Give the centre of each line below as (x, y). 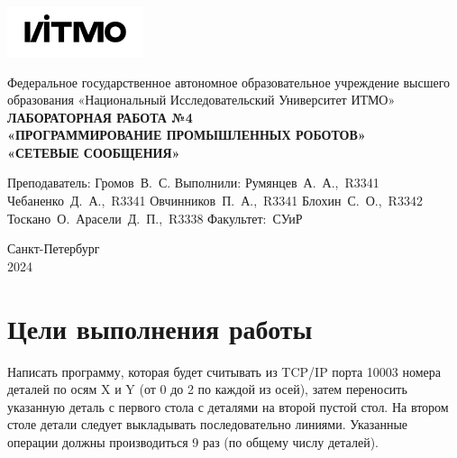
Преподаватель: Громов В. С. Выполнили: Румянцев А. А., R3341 (193, 183)
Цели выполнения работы (160, 328)
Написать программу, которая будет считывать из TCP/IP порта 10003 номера (224, 371)
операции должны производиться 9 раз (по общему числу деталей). (193, 441)
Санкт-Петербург (54, 248)
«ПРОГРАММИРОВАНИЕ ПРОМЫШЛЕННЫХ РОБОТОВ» (187, 135)
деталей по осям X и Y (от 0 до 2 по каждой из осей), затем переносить (207, 389)
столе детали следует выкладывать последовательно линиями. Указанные (208, 424)
